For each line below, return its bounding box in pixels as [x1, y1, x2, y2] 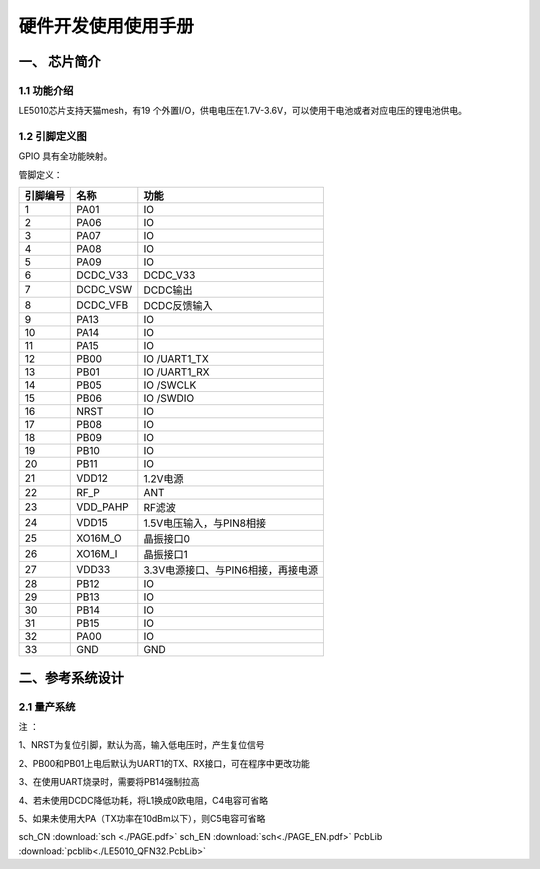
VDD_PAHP [76, 500, 129, 514]
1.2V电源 [143, 472, 184, 486]
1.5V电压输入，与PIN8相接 [143, 516, 267, 530]
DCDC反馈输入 [143, 299, 214, 313]
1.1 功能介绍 [18, 83, 74, 97]
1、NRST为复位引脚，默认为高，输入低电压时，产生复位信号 [18, 739, 265, 751]
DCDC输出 [143, 283, 194, 297]
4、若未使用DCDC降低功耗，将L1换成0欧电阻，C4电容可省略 [18, 794, 269, 806]
